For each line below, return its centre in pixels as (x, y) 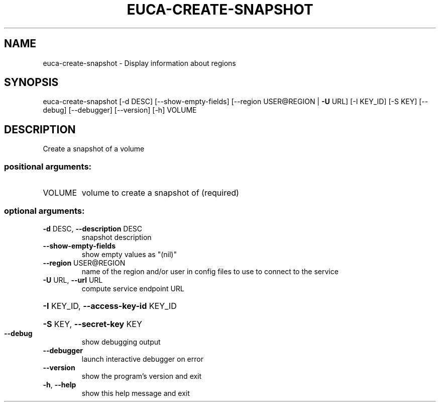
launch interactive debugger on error (142, 359)
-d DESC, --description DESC (93, 228)
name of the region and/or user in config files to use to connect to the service (210, 271)
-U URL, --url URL (73, 280)
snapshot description (117, 237)
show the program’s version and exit (142, 376)
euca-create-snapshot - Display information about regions (139, 63)
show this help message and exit (136, 393)
